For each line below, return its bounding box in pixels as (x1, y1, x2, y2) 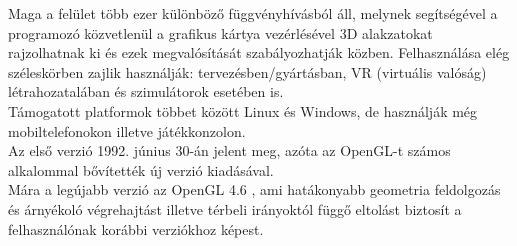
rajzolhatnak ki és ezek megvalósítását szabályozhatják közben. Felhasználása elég (8, 42, 510, 63)
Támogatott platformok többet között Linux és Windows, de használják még (8, 100, 478, 121)
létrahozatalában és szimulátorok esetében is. (8, 81, 284, 102)
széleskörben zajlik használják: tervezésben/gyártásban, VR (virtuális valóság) (8, 61, 487, 82)
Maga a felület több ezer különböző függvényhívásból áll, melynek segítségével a (8, 3, 498, 23)
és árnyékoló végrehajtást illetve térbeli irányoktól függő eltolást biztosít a (8, 198, 462, 219)
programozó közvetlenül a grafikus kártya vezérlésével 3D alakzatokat (8, 22, 433, 43)
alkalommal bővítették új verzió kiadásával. (8, 159, 274, 180)
